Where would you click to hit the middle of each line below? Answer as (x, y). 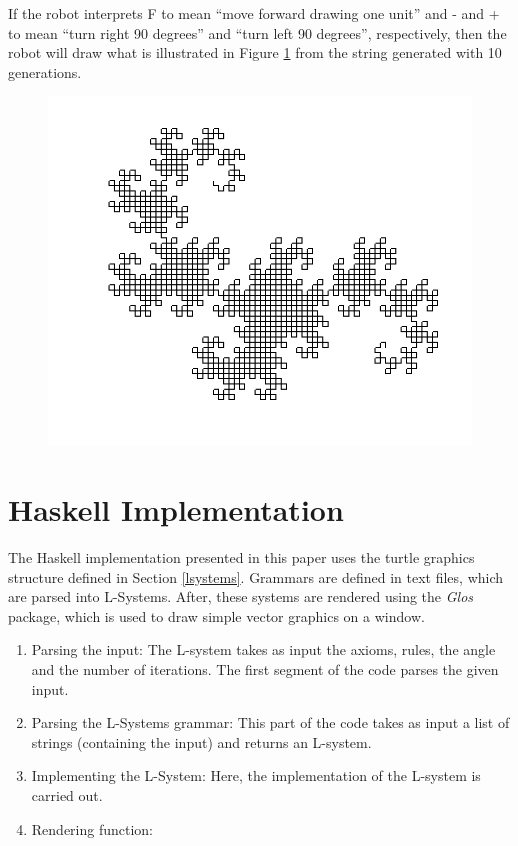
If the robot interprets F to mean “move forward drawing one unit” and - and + (254, 13)
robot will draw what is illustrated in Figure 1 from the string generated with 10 (255, 52)
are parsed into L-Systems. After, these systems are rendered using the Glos (241, 596)
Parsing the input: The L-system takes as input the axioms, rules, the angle (263, 649)
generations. (45, 71)
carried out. (67, 794)
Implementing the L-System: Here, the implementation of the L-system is (256, 775)
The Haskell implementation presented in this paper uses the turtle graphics (241, 557)
